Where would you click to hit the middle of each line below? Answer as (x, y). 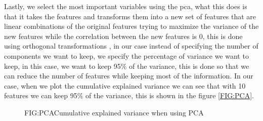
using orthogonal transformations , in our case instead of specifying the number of (131, 46)
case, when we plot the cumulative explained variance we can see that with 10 (125, 85)
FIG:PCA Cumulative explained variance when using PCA (114, 112)
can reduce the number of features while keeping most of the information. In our (129, 76)
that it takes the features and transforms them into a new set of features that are (130, 16)
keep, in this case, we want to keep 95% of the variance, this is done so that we (127, 66)
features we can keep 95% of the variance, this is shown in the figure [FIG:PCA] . (129, 95)
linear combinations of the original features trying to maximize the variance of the (131, 26)
